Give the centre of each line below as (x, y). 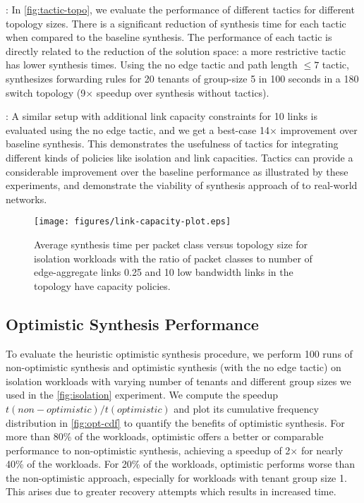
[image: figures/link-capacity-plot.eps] (133, 222)
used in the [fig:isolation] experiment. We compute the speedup (142, 395)
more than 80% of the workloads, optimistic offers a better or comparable (165, 436)
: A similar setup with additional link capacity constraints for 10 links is (162, 116)
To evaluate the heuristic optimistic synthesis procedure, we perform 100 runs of (179, 353)
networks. (26, 199)
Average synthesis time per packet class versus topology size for (171, 244)
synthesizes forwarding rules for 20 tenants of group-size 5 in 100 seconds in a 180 (182, 78)
